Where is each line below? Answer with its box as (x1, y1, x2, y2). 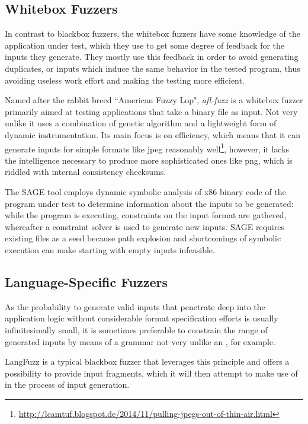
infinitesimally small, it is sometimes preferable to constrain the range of (5, 323, 268, 336)
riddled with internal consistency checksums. (5, 165, 166, 178)
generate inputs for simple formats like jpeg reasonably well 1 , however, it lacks (5, 141, 290, 155)
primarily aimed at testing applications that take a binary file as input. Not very (5, 105, 298, 117)
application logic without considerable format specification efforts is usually (5, 312, 278, 324)
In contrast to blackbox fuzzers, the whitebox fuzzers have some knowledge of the (5, 27, 300, 40)
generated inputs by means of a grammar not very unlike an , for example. (5, 335, 275, 348)
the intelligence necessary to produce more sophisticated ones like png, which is (5, 154, 293, 166)
